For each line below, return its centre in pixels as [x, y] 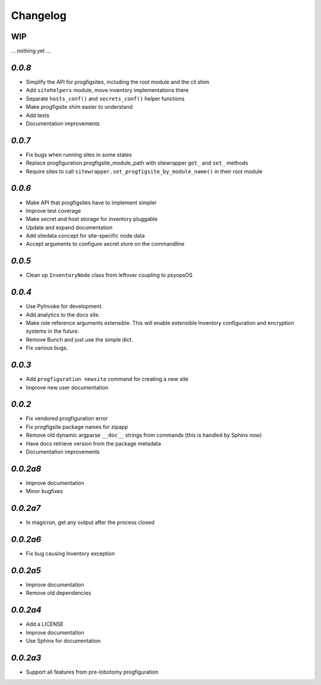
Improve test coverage [53, 210]
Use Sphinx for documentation [63, 641]
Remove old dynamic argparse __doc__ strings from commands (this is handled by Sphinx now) [144, 435]
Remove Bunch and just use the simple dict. [79, 339]
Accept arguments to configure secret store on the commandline [105, 244]
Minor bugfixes [44, 491]
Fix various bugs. [47, 348]
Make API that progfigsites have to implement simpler [91, 203]
